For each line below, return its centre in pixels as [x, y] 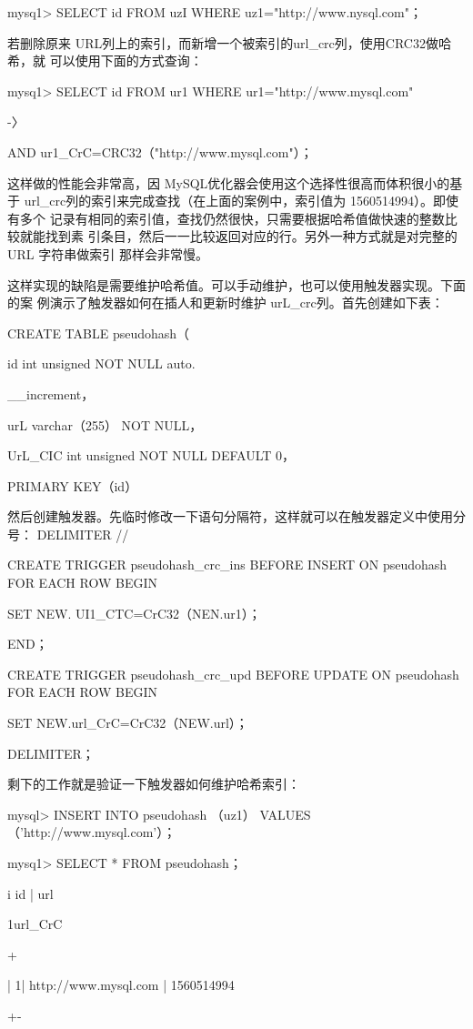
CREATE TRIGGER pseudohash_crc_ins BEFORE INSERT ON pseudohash [227, 565]
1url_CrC [35, 924]
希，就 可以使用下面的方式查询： [105, 61]
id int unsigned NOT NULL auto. [101, 363]
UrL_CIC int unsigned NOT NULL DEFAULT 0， [151, 455]
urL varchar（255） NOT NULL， [105, 424]
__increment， [51, 393]
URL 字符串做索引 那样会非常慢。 [108, 253]
